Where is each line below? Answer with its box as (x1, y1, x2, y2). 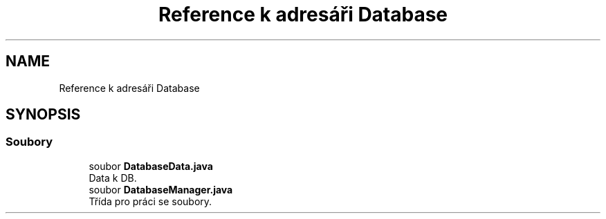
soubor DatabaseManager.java (89, 183, 233, 196)
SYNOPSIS (6, 106, 81, 124)
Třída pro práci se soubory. (89, 195, 212, 207)
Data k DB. (89, 171, 137, 184)
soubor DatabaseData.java (89, 160, 213, 172)
